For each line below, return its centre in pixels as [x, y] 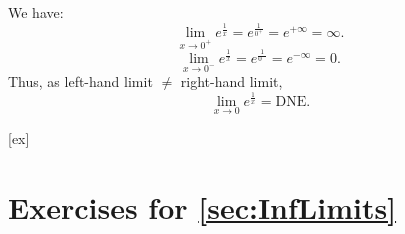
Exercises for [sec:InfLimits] [202, 206]
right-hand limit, [231, 81]
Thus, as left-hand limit [80, 81]
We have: [36, 12]
